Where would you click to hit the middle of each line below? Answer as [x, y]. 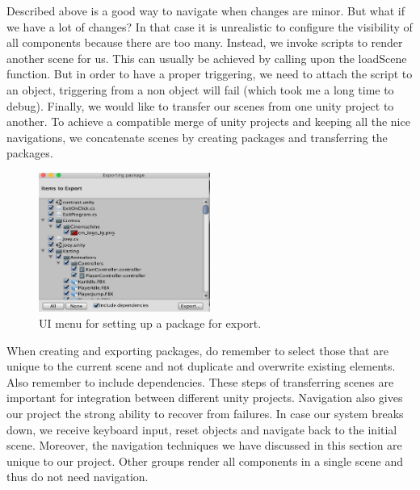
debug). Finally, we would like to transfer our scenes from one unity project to [200, 105]
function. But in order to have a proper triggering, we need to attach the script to [210, 74]
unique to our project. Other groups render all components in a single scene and [205, 461]
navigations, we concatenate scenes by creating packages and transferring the [197, 137]
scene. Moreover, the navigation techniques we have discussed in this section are [204, 445]
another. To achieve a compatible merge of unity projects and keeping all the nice [208, 121]
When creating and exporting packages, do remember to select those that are [197, 350]
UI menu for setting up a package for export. [150, 323]
